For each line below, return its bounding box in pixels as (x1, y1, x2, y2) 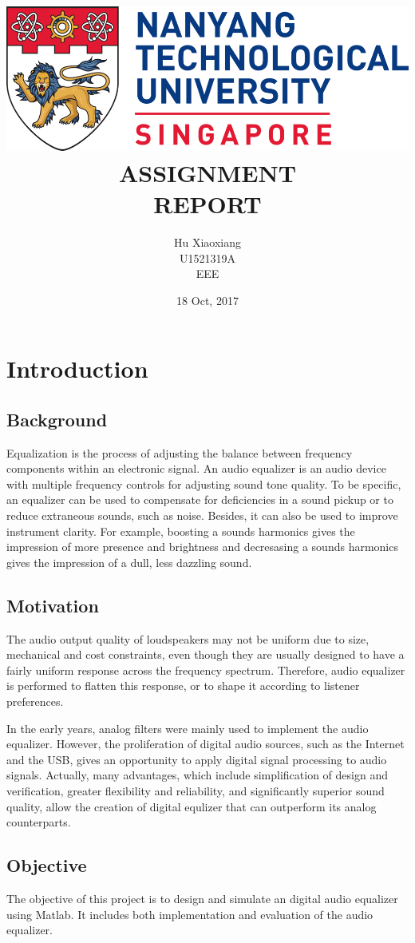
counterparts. (6, 814, 71, 830)
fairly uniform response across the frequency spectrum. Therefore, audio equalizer (6, 661, 405, 678)
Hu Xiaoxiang (173, 233, 241, 250)
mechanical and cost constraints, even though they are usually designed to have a (6, 646, 405, 663)
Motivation (6, 592, 99, 617)
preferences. (6, 693, 64, 710)
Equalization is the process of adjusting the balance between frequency (6, 444, 353, 461)
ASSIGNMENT (118, 156, 297, 188)
